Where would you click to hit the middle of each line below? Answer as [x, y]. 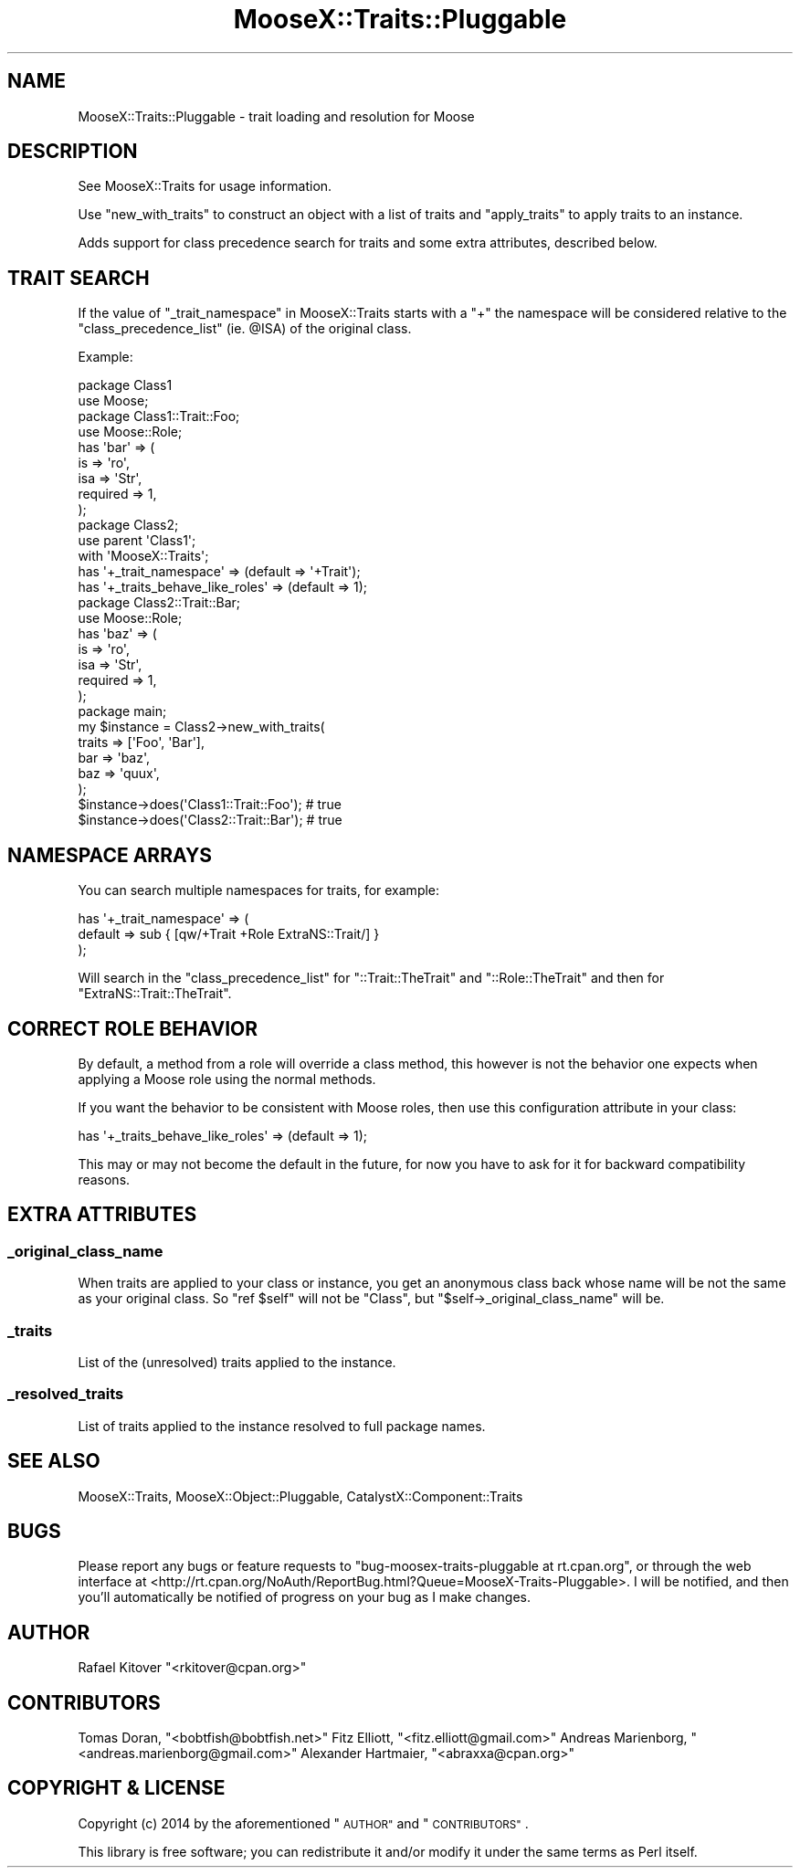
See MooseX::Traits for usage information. [205, 186]
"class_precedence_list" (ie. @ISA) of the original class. [245, 329]
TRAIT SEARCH [79, 278]
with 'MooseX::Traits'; [143, 556]
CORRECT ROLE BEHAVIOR [133, 1028]
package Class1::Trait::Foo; [159, 416]
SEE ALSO [54, 1461]
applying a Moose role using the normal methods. [227, 1079]
